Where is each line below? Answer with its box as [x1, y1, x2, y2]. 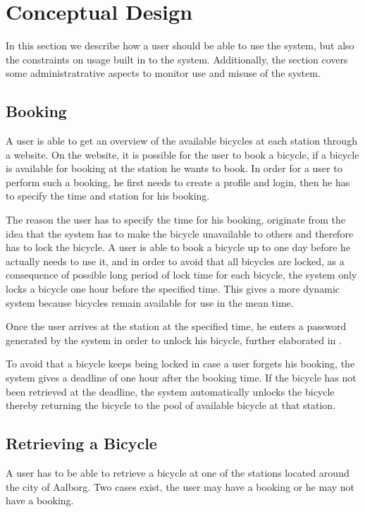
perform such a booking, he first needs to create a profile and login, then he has [6, 174, 350, 189]
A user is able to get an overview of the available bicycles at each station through [6, 133, 357, 148]
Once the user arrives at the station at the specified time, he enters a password [6, 319, 347, 334]
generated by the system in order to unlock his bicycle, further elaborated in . [6, 332, 342, 347]
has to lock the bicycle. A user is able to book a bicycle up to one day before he [6, 240, 351, 255]
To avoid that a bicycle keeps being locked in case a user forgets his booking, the [6, 356, 355, 371]
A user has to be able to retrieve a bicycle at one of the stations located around [6, 465, 349, 480]
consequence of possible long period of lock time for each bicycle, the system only [6, 267, 357, 282]
